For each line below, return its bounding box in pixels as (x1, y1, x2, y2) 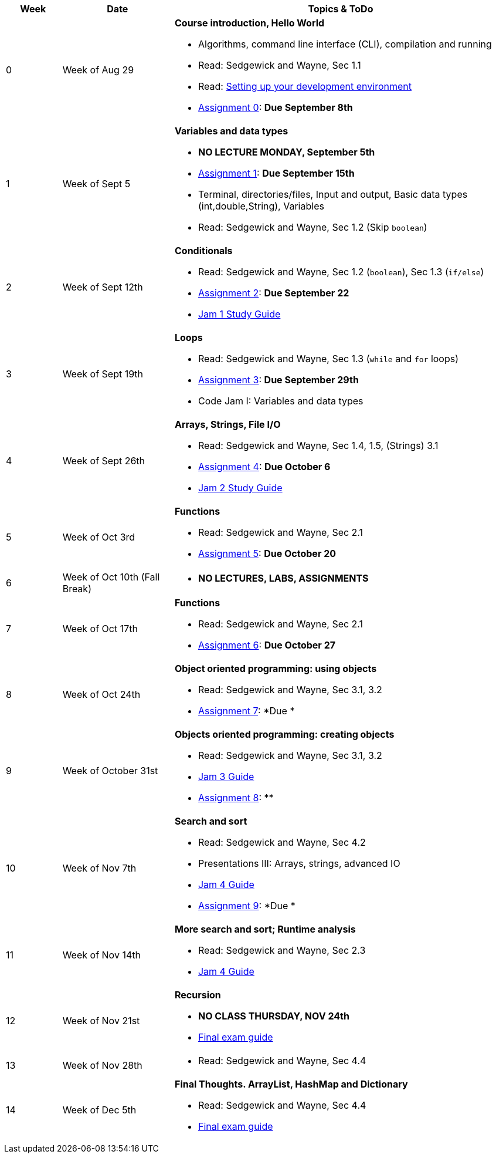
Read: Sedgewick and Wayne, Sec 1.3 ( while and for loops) (198, 353, 459, 364)
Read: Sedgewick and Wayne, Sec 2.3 (198, 944, 366, 956)
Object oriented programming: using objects (174, 663, 377, 674)
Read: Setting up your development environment (198, 80, 412, 92)
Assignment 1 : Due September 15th (198, 167, 355, 179)
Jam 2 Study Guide (198, 482, 283, 494)
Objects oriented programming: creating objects (174, 728, 395, 740)
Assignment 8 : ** (198, 792, 274, 803)
